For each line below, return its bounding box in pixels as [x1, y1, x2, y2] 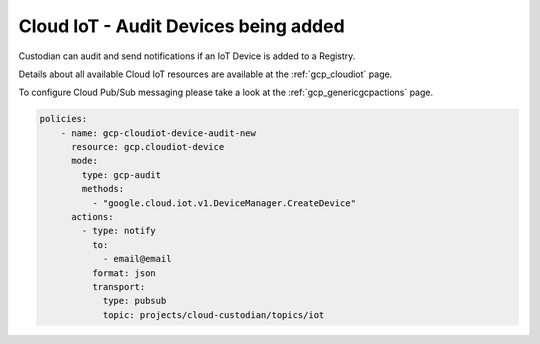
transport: [91, 281, 146, 292]
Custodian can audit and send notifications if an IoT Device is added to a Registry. [18, 50, 356, 62]
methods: [81, 183, 125, 195]
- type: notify [81, 225, 157, 237]
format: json [91, 267, 157, 279]
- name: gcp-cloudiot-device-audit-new [60, 127, 257, 139]
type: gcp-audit [81, 169, 162, 180]
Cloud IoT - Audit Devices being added [18, 15, 345, 37]
